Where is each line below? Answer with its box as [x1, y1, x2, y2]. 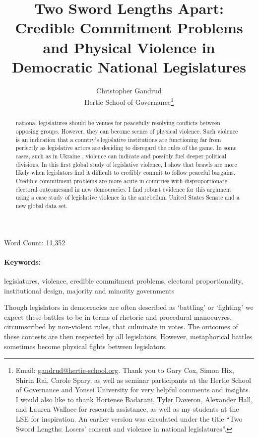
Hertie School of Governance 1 [84, 95, 174, 107]
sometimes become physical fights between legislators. [4, 341, 167, 351]
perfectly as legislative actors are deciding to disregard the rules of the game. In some [15, 144, 237, 152]
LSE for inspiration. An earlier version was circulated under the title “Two [15, 414, 243, 424]
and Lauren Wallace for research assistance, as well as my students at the [15, 404, 239, 414]
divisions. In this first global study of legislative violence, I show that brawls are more [15, 160, 237, 168]
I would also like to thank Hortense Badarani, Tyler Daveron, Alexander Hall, [15, 394, 253, 404]
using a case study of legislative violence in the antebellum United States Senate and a [15, 193, 240, 202]
